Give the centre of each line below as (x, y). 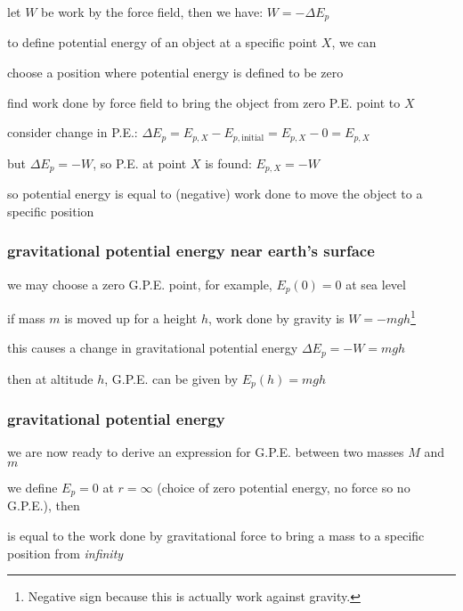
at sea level (376, 284)
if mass (26, 318)
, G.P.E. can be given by (171, 378)
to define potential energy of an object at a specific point (162, 42)
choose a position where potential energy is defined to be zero (175, 73)
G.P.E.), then (44, 505)
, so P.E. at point (140, 163)
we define (32, 487)
